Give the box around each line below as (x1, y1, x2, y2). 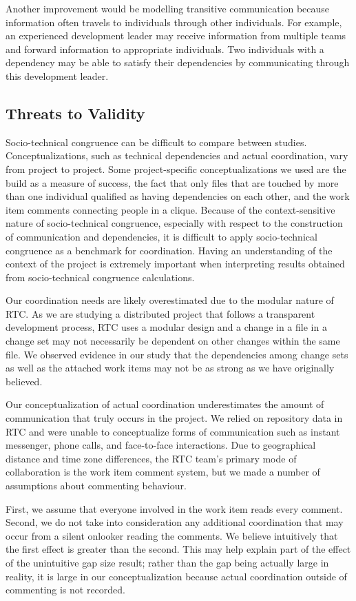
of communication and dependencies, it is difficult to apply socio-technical (6, 229, 317, 243)
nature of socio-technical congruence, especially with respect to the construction (6, 216, 343, 230)
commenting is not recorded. (6, 582, 125, 597)
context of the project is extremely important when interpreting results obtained (6, 256, 345, 271)
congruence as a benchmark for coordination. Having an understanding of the (6, 243, 333, 257)
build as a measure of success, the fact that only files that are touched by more (6, 175, 339, 190)
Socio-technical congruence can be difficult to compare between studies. (6, 134, 307, 149)
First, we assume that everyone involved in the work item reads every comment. (6, 501, 343, 516)
